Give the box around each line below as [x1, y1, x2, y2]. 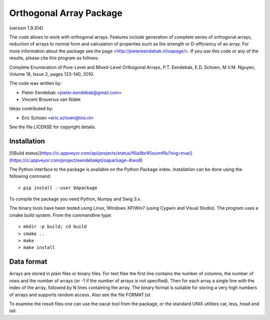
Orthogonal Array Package [9, 7, 122, 18]
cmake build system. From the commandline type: [9, 212, 112, 218]
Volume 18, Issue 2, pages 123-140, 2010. [9, 71, 94, 77]
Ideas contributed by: [9, 105, 53, 112]
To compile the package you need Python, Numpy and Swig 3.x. [9, 196, 142, 202]
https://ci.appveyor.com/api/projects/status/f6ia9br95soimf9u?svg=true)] [40, 150, 192, 156]
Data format [9, 258, 47, 266]
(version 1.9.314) [9, 25, 43, 31]
